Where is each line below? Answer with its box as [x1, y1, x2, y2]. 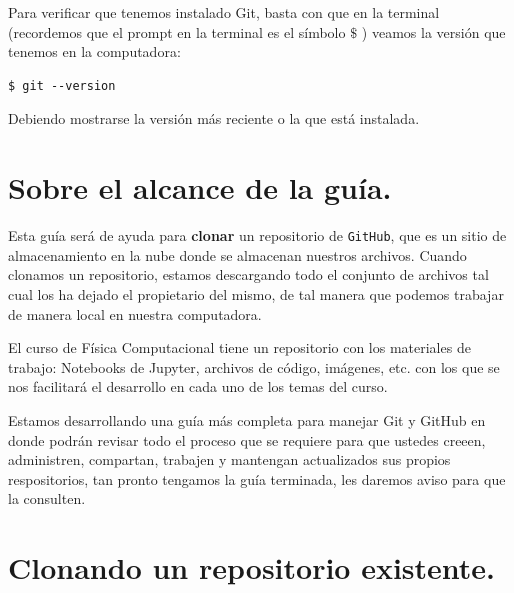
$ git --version [8, 78, 116, 93]
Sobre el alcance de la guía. [8, 167, 392, 208]
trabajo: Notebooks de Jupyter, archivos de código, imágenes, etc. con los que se [8, 356, 500, 377]
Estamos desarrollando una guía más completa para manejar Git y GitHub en [8, 409, 486, 430]
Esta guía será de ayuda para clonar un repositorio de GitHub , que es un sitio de [8, 225, 507, 246]
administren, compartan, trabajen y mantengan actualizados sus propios [8, 449, 451, 470]
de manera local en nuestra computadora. [8, 303, 262, 324]
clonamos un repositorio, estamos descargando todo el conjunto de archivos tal [8, 264, 489, 285]
